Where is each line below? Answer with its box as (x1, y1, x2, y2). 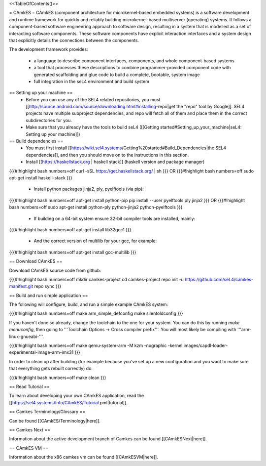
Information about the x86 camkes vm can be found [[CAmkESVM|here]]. (9, 454, 159, 460)
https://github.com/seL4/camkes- (185, 276, 254, 282)
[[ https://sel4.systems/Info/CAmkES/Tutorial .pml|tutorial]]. (9, 399, 128, 405)
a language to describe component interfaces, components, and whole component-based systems (33, 57, 235, 64)
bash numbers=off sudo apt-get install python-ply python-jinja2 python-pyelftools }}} (9, 204, 183, 210)
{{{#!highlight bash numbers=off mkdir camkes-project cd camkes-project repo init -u (9, 276, 184, 282)
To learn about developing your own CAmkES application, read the (9, 393, 144, 399)
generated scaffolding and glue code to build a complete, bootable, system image (33, 72, 200, 78)
